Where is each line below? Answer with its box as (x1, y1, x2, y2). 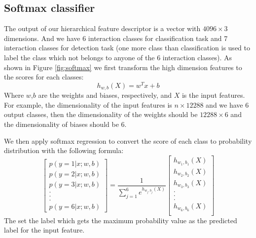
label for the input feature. (4, 225, 85, 235)
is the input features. (182, 90, 245, 100)
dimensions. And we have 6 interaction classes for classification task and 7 (4, 33, 228, 43)
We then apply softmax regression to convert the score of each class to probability (4, 135, 252, 146)
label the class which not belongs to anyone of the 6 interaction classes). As (4, 52, 232, 62)
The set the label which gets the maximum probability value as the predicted (4, 215, 237, 225)
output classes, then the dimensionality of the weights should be (4, 109, 198, 119)
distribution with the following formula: (4, 145, 124, 156)
